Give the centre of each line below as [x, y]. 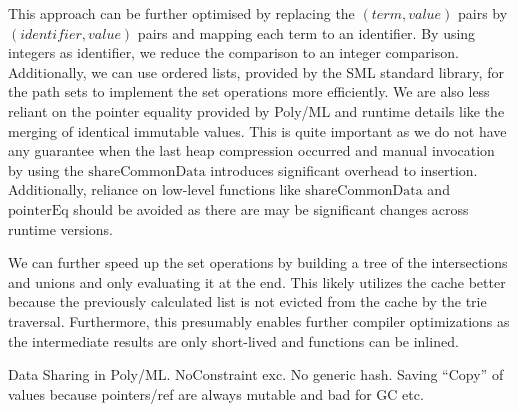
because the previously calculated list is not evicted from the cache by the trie [247, 301]
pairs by [483, 13]
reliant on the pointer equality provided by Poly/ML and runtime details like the [256, 110]
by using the [46, 169]
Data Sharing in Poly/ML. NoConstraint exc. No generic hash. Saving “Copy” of [256, 374]
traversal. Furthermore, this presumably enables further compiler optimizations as [259, 320]
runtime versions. [60, 228]
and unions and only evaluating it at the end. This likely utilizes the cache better [257, 281]
